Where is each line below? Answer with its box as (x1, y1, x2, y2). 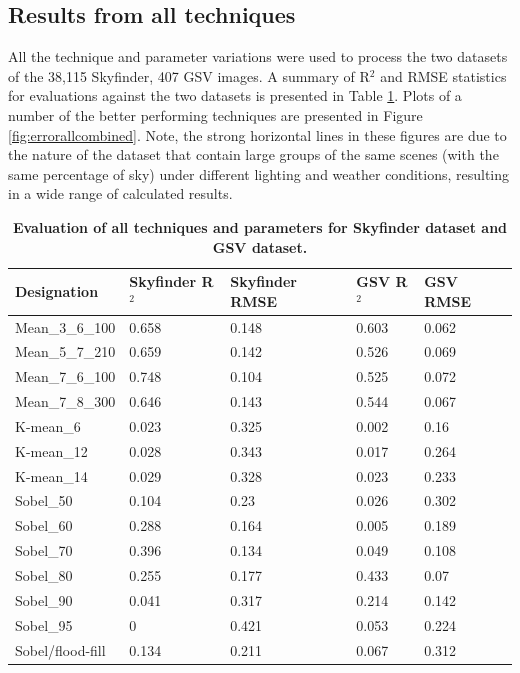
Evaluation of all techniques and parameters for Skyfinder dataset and (12, 216, 508, 237)
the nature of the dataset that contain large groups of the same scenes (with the (8, 144, 499, 165)
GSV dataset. (212, 236, 308, 257)
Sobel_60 (15, 515, 73, 536)
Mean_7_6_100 (15, 366, 116, 387)
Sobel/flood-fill (15, 639, 106, 660)
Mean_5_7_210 (15, 341, 116, 362)
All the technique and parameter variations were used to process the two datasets (8, 46, 508, 67)
